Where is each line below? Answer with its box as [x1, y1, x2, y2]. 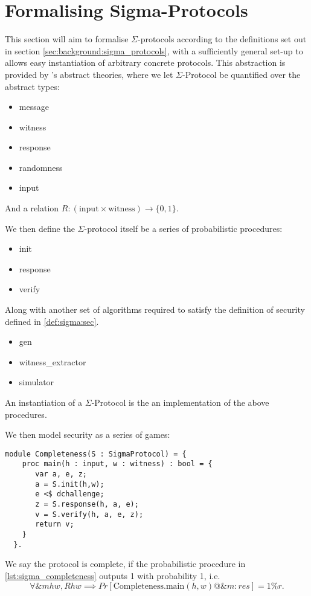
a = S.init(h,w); [35, 479, 104, 489]
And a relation [5, 202, 59, 214]
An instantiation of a [5, 396, 83, 408]
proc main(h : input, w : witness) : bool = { [22, 460, 213, 469]
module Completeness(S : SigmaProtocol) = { [5, 449, 187, 458]
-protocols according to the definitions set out [138, 33, 307, 45]
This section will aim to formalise [5, 33, 129, 45]
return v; [35, 520, 74, 529]
